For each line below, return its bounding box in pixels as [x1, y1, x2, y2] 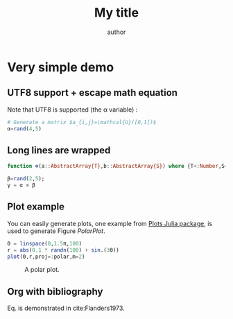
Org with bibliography [7, 286, 103, 298]
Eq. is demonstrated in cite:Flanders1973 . [7, 304, 125, 313]
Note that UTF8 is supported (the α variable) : [7, 105, 138, 114]
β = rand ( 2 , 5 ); [7, 175, 45, 182]
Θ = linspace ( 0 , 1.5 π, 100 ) [7, 240, 82, 247]
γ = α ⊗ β [7, 182, 36, 189]
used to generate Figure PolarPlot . [7, 227, 105, 235]
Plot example [7, 201, 64, 213]
